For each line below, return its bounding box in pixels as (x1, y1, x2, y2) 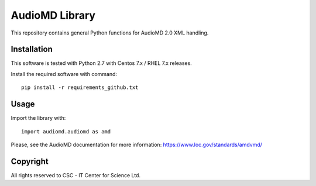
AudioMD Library (11, 9, 96, 22)
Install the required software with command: (11, 70, 117, 77)
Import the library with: (11, 115, 66, 122)
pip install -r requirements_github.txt (21, 84, 139, 91)
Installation (11, 44, 53, 54)
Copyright (11, 156, 49, 166)
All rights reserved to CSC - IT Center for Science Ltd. (11, 171, 140, 178)
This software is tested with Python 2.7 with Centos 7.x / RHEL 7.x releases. (11, 60, 193, 67)
